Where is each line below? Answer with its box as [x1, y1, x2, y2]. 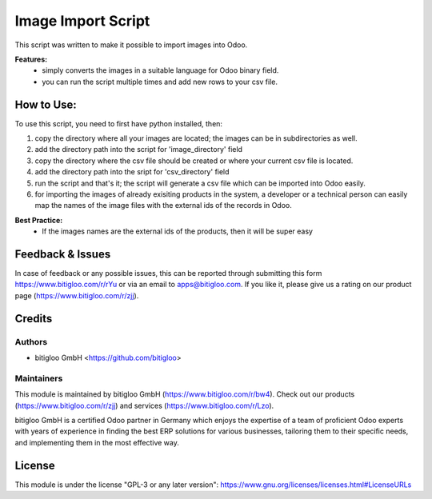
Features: [14, 54, 48, 64]
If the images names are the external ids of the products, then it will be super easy [42, 226, 314, 236]
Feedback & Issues [14, 247, 111, 261]
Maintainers [14, 373, 63, 384]
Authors [14, 336, 48, 347]
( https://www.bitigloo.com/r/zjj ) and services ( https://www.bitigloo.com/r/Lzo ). [14, 401, 274, 410]
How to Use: [14, 98, 78, 111]
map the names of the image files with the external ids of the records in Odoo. [34, 201, 292, 210]
